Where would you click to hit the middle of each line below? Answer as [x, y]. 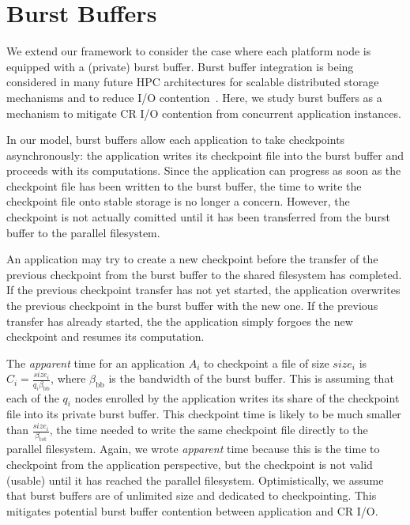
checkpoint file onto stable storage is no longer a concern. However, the [178, 201]
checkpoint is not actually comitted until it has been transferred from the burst [198, 217]
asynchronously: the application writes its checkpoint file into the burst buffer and [205, 155]
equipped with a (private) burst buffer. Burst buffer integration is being [180, 66]
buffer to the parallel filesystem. [83, 232]
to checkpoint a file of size [266, 363]
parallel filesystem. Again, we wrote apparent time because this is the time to [193, 449]
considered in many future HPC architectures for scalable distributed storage [193, 82]
